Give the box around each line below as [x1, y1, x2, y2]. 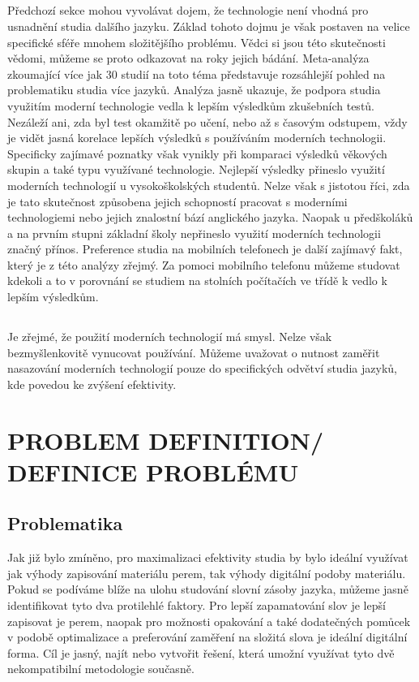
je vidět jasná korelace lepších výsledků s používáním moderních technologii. [7, 129, 387, 146]
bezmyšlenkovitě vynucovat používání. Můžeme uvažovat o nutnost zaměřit [7, 343, 380, 360]
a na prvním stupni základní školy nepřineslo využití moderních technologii [7, 224, 381, 241]
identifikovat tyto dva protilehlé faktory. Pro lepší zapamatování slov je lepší [7, 596, 386, 613]
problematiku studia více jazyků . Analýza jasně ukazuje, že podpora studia [7, 81, 381, 98]
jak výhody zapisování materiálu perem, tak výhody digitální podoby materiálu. [7, 564, 406, 581]
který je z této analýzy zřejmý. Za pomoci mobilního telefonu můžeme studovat [7, 256, 400, 273]
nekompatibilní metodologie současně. [7, 660, 195, 677]
